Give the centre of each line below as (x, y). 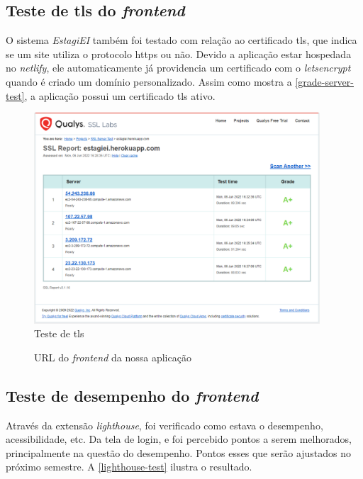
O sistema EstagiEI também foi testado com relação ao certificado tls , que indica (181, 40)
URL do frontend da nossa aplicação (113, 357)
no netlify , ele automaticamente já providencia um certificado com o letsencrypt (178, 68)
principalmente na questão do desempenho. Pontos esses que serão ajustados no (179, 452)
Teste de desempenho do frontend (132, 395)
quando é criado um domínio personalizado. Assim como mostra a (149, 81)
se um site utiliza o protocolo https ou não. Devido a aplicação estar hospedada (179, 53)
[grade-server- (324, 81)
